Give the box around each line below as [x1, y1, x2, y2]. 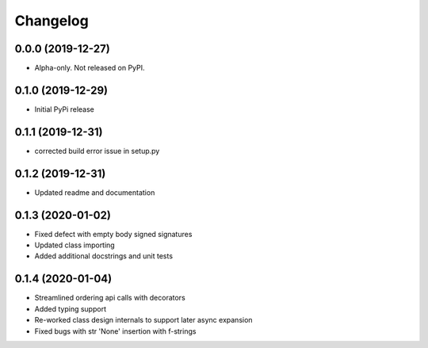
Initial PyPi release [34, 104, 95, 114]
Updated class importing [34, 240, 115, 250]
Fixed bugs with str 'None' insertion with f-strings [34, 326, 197, 336]
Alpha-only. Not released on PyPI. [34, 63, 146, 73]
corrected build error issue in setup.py [34, 146, 160, 155]
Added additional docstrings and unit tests [34, 251, 174, 261]
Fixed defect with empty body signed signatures [34, 229, 193, 239]
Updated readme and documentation [34, 187, 155, 197]
